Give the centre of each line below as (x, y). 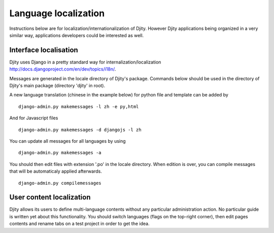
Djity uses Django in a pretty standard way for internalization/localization (85, 62)
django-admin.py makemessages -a (60, 153)
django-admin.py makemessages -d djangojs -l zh (80, 130)
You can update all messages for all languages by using (68, 141)
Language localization (57, 13)
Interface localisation (44, 50)
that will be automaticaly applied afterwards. (56, 171)
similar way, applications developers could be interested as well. (77, 35)
